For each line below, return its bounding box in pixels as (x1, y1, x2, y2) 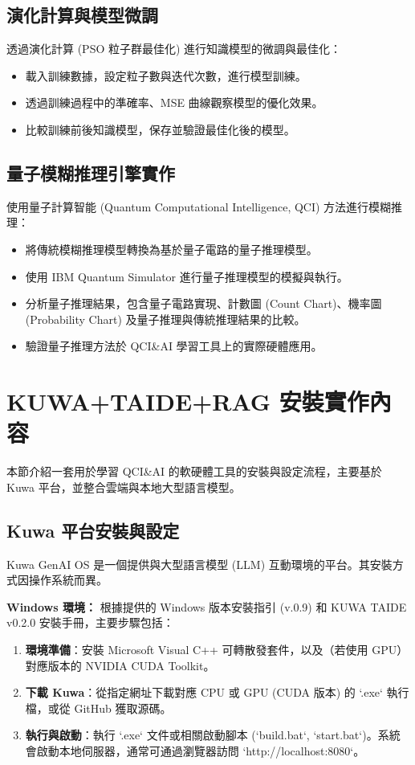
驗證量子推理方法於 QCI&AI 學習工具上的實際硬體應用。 (25, 337, 323, 354)
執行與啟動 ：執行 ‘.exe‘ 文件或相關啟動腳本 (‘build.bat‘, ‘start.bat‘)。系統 (25, 726, 401, 743)
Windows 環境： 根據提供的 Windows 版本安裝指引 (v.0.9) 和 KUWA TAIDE (6, 598, 407, 615)
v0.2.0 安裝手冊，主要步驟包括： (6, 614, 174, 631)
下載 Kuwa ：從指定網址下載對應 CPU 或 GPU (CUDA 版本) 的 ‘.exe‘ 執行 (25, 684, 409, 701)
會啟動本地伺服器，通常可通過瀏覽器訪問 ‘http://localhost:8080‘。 (25, 742, 365, 759)
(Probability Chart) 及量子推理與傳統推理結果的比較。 (25, 310, 306, 327)
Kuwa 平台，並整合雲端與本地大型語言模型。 (6, 478, 241, 495)
